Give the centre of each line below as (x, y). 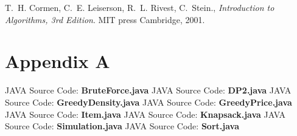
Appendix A (58, 61)
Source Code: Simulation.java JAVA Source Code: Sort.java (122, 126)
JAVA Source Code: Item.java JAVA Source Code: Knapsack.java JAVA (145, 114)
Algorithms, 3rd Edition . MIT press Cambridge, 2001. (105, 19)
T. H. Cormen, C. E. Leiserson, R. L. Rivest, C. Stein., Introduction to (140, 7)
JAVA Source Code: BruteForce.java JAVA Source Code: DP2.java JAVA (148, 90)
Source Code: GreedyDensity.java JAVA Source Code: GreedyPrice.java (148, 102)
